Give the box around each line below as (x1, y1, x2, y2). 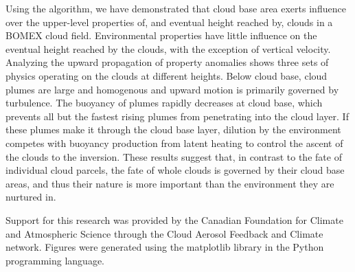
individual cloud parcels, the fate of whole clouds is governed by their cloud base (5, 163, 345, 177)
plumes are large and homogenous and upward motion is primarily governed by (5, 82, 339, 96)
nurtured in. (5, 190, 56, 204)
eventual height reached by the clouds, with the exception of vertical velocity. (5, 41, 331, 56)
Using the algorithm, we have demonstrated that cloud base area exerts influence (5, 1, 346, 15)
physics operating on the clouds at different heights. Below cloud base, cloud (5, 68, 328, 82)
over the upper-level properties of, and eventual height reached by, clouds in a (5, 14, 333, 29)
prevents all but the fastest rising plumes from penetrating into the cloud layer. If (5, 109, 349, 123)
